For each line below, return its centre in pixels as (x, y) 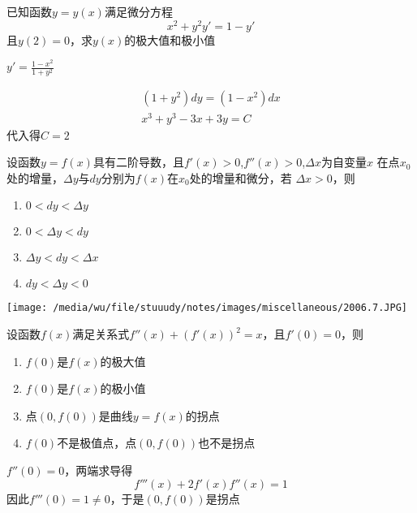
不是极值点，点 (97, 443)
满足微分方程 (138, 11)
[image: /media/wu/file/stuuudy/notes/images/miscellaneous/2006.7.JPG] (207, 308)
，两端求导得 (99, 470)
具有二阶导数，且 (138, 162)
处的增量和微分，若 (241, 177)
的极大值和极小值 (170, 39)
